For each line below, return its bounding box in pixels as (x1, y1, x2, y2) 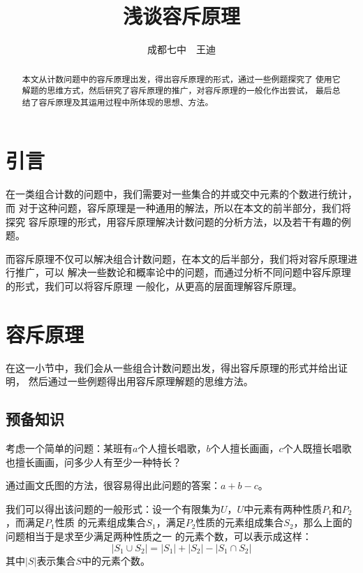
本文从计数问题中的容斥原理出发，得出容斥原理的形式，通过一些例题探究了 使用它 (22, 73, 341, 85)
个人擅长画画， (210, 441, 279, 456)
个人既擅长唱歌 (283, 441, 352, 456)
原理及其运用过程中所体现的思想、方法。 (55, 96, 214, 108)
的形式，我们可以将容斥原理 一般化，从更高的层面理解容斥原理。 (6, 278, 302, 293)
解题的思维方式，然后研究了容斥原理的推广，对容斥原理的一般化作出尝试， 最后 (22, 85, 332, 96)
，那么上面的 (293, 515, 353, 530)
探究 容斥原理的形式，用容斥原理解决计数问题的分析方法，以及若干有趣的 (6, 214, 341, 229)
